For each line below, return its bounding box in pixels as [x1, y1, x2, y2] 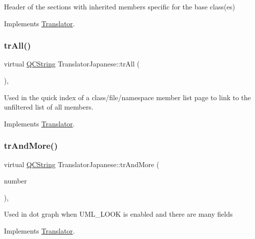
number [4, 176, 27, 186]
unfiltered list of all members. [4, 102, 94, 112]
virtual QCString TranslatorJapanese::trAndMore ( [4, 159, 159, 169]
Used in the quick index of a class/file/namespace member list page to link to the [4, 92, 251, 102]
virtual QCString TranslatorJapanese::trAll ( [4, 59, 140, 69]
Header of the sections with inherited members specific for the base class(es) [4, 1, 235, 11]
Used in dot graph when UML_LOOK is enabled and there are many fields [4, 209, 233, 219]
